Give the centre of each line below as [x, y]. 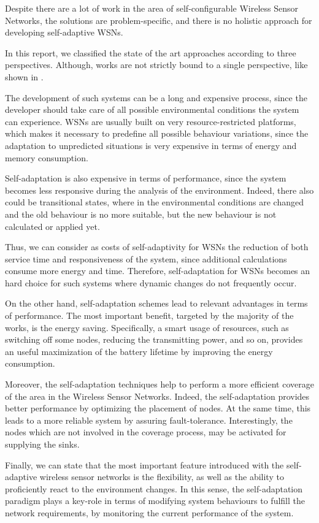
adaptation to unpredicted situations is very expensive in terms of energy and [151, 145]
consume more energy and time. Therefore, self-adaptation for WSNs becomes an [158, 271]
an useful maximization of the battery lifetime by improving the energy [139, 351]
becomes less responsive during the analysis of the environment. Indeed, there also [159, 190]
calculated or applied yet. [52, 226]
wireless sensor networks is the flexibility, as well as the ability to [162, 477]
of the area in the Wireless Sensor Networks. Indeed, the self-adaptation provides [157, 396]
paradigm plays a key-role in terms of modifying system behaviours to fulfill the [155, 501]
